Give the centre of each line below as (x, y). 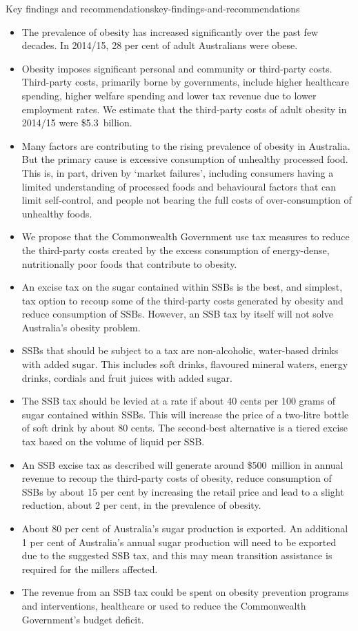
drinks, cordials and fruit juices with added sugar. (127, 377)
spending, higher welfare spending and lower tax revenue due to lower (169, 95)
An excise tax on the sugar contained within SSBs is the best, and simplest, (182, 287)
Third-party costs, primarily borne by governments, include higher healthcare (186, 82)
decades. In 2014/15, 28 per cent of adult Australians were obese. (160, 45)
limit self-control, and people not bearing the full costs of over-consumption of (187, 200)
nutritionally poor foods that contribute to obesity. (129, 263)
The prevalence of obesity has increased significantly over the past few (170, 31)
